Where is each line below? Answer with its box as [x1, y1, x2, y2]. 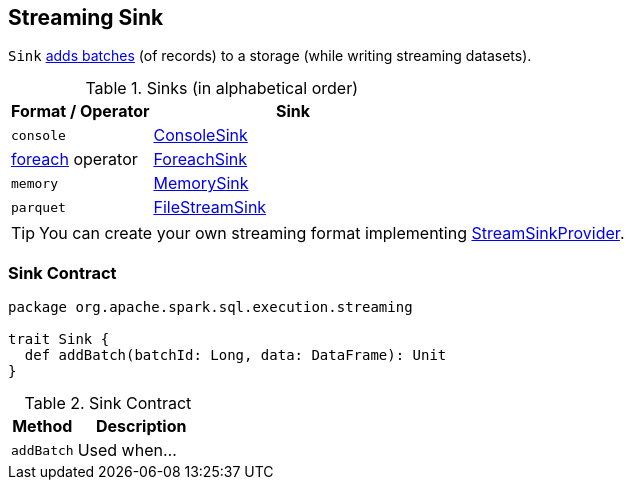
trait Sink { [8, 331, 110, 348]
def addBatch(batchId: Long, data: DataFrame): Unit [24, 347, 447, 364]
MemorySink [153, 173, 249, 194]
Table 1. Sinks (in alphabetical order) [85, 78, 359, 99]
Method [12, 416, 73, 437]
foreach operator [11, 149, 138, 170]
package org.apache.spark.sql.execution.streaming [8, 299, 413, 316]
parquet [11, 199, 66, 215]
